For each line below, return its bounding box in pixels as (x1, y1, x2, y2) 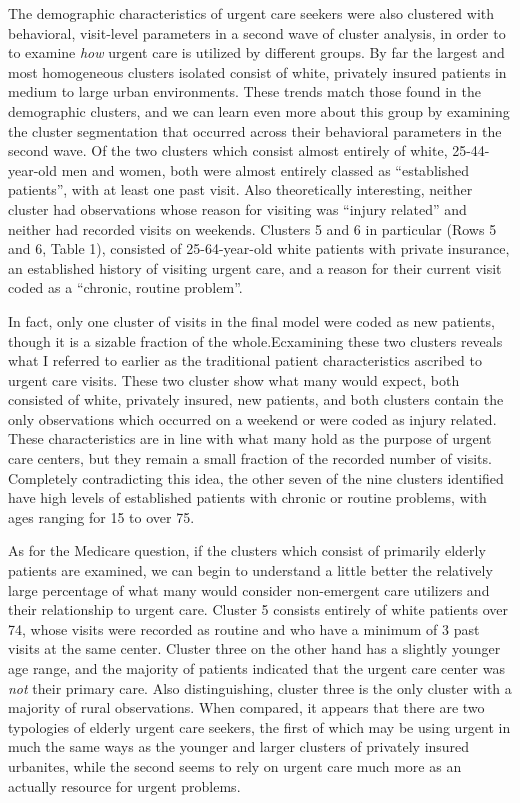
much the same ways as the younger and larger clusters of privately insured (8, 736, 470, 757)
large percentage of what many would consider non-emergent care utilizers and (8, 579, 490, 600)
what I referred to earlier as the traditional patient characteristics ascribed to (8, 350, 482, 371)
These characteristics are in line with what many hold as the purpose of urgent (8, 428, 492, 449)
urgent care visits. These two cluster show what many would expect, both (8, 369, 460, 390)
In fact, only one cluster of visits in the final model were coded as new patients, (8, 310, 495, 331)
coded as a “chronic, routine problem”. (8, 277, 243, 298)
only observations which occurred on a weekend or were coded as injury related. (8, 408, 497, 429)
